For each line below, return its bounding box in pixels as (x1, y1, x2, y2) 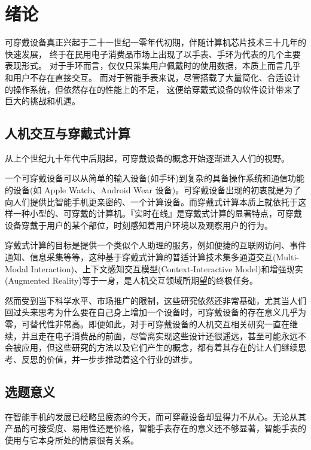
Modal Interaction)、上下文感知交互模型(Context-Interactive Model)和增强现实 (5, 262, 303, 275)
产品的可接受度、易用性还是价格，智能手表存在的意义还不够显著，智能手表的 (5, 422, 306, 434)
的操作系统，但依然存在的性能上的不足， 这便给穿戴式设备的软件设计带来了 (5, 83, 301, 95)
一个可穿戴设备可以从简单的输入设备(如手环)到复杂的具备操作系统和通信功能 (5, 172, 304, 184)
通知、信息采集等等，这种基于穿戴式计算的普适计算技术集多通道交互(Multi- (5, 251, 299, 263)
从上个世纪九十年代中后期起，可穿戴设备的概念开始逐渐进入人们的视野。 (5, 151, 289, 164)
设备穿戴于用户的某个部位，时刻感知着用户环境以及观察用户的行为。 (5, 218, 273, 231)
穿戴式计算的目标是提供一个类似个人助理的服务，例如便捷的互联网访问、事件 (5, 239, 306, 251)
